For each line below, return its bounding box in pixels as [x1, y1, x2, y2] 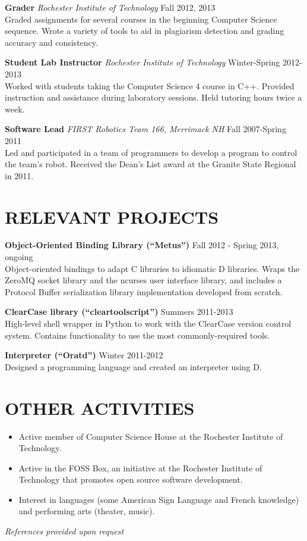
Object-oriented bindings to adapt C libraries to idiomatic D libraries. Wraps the [5, 262, 300, 274]
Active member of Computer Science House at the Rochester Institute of [18, 430, 283, 442]
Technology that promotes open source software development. [18, 473, 243, 486]
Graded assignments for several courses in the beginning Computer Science [5, 12, 277, 25]
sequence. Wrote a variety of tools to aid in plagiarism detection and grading [5, 24, 284, 37]
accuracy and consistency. [5, 36, 98, 48]
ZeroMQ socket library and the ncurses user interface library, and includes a [5, 274, 282, 286]
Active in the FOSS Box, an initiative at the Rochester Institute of [18, 461, 262, 474]
